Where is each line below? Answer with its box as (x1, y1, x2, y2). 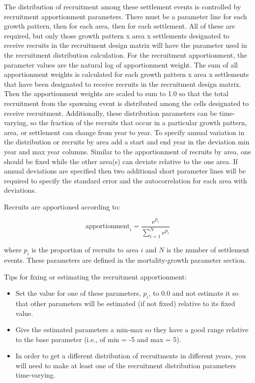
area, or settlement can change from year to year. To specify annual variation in (4, 127, 245, 137)
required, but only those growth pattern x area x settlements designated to (4, 30, 229, 40)
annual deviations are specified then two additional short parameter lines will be (4, 166, 246, 176)
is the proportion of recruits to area (31, 244, 139, 255)
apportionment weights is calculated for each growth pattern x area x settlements (4, 69, 249, 79)
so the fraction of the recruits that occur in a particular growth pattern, (30, 117, 247, 128)
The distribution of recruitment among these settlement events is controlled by (4, 1, 241, 11)
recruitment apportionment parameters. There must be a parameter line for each (4, 11, 247, 21)
